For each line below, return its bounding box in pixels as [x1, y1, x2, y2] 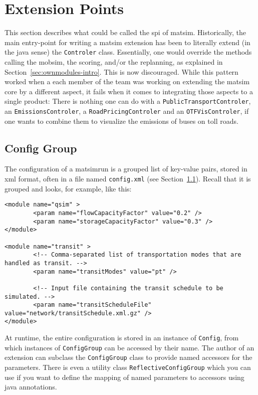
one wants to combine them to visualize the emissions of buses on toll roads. [5, 115, 238, 126]
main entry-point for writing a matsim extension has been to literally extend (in [5, 37, 250, 47]
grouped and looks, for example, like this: [5, 183, 132, 193]
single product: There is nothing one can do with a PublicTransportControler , [5, 96, 251, 106]
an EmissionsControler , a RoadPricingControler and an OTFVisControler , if [5, 106, 249, 116]
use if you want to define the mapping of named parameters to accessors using [5, 371, 244, 382]
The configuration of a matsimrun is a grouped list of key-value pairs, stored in [5, 163, 247, 174]
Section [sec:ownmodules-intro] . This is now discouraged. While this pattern [5, 66, 238, 77]
